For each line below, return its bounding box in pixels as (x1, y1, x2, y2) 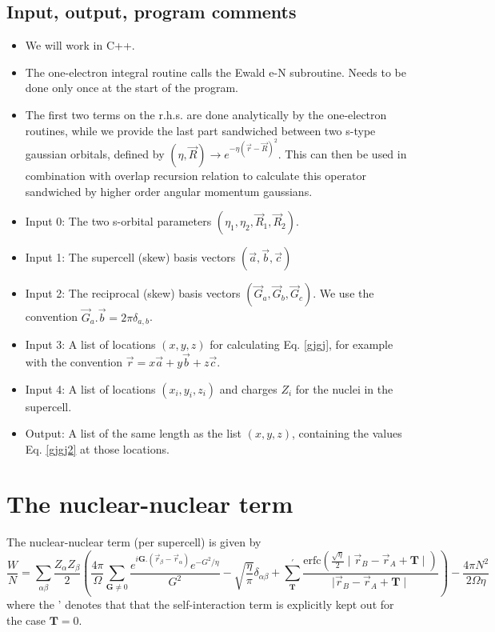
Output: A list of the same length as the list (25, 425, 242, 442)
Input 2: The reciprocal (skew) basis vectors (25, 285, 241, 302)
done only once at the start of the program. (25, 79, 238, 96)
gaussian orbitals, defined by (25, 146, 165, 162)
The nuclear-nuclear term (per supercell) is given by (6, 534, 261, 550)
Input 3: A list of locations (25, 336, 156, 353)
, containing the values (292, 425, 402, 442)
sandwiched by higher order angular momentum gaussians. (25, 182, 313, 199)
